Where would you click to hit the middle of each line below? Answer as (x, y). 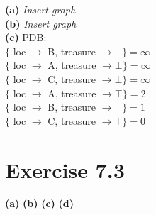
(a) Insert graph (40, 9)
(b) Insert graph (41, 23)
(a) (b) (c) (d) (39, 203)
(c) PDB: (26, 37)
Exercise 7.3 (65, 169)
